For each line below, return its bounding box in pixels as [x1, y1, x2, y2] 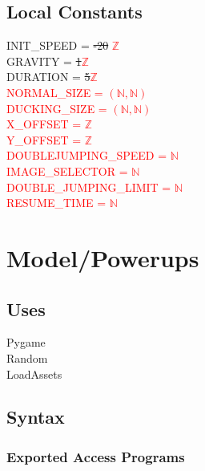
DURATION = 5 [6, 68, 90, 85]
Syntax [6, 404, 65, 429]
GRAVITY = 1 [6, 52, 82, 69]
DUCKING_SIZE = [6, 99, 107, 116]
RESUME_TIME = [6, 194, 107, 211]
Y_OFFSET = [6, 131, 82, 148]
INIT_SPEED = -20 [6, 37, 109, 54]
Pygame [6, 334, 46, 351]
